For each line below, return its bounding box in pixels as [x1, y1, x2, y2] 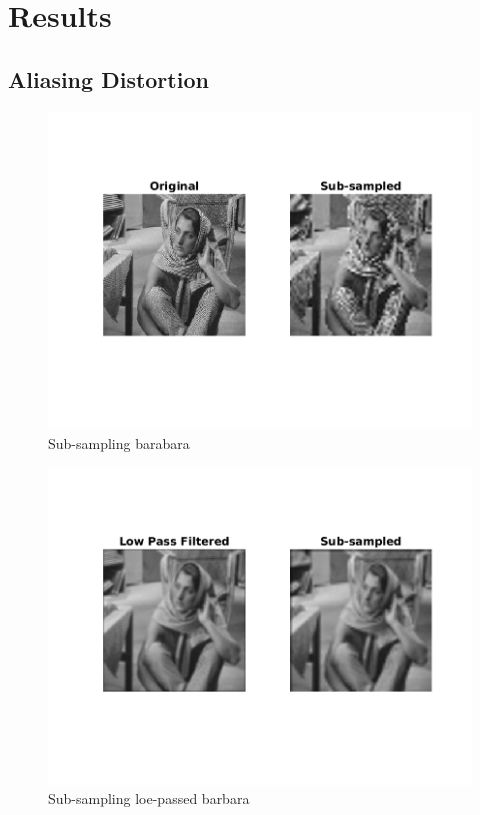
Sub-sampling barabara [48, 432, 190, 453]
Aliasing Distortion [8, 63, 209, 94]
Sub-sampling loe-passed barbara [48, 788, 250, 809]
